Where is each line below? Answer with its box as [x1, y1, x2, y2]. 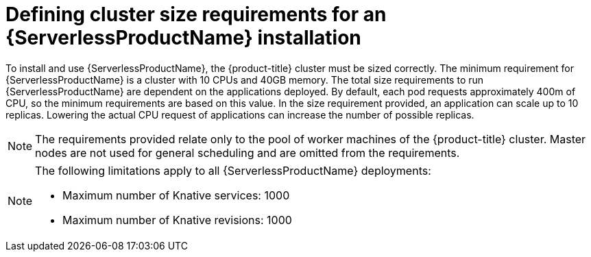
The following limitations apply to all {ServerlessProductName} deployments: [35, 163, 431, 178]
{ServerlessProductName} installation [5, 26, 361, 49]
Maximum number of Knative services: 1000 [62, 188, 290, 202]
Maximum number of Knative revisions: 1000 [62, 212, 292, 227]
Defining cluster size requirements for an [5, 3, 387, 26]
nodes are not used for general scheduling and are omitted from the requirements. [35, 145, 460, 160]
